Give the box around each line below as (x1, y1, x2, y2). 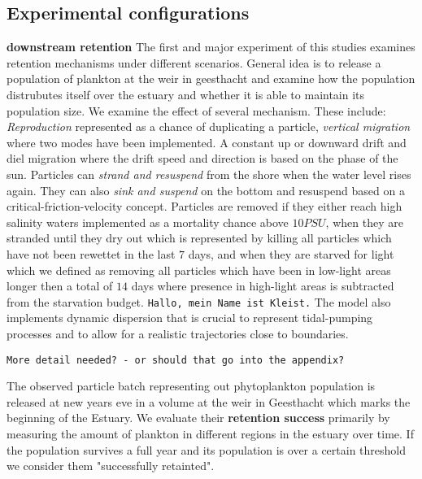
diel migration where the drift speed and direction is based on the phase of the (7, 150, 398, 167)
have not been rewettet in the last (7, 245, 176, 262)
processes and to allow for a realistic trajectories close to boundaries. (7, 324, 349, 342)
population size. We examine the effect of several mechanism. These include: (7, 102, 386, 119)
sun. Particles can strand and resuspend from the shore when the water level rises (7, 165, 411, 182)
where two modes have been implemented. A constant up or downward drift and (7, 133, 407, 150)
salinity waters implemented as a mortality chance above (7, 213, 289, 230)
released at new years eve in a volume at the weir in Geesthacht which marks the (7, 393, 411, 410)
